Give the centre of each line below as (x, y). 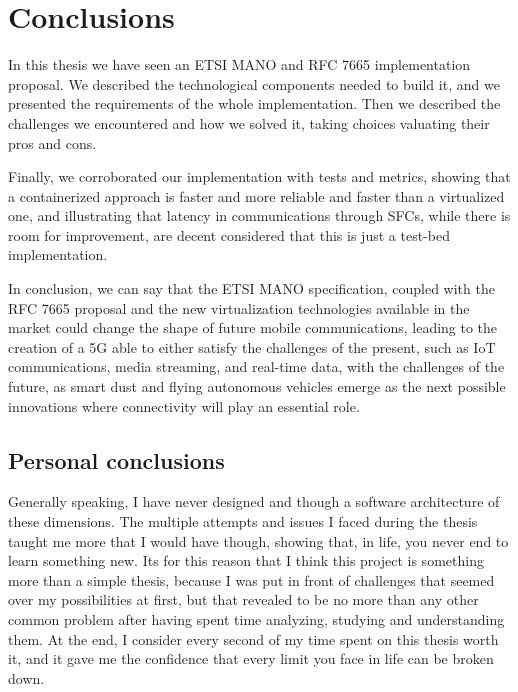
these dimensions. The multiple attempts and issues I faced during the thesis (243, 521)
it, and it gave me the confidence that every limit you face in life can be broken (251, 658)
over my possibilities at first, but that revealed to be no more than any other (243, 599)
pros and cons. (52, 142)
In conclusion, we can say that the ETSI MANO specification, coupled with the (251, 288)
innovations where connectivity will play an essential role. (184, 405)
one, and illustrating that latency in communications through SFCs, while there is (259, 215)
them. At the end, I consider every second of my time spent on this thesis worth (253, 638)
